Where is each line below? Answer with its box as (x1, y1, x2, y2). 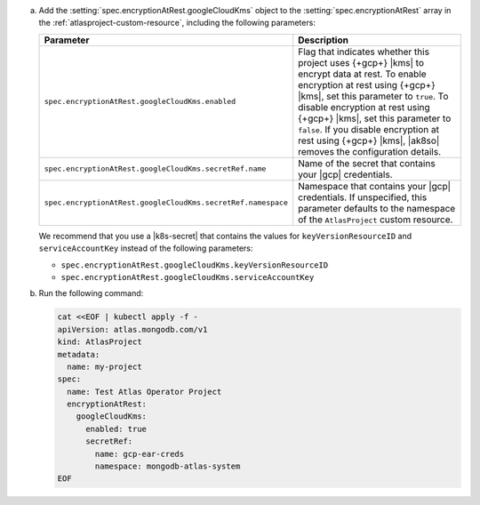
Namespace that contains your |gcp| (298, 180, 452, 192)
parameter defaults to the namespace (298, 202, 456, 214)
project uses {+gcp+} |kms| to (298, 56, 425, 68)
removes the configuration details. (298, 145, 442, 157)
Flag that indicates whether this (298, 45, 430, 58)
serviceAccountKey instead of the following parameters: (38, 243, 253, 253)
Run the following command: (38, 288, 144, 299)
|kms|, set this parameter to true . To (298, 90, 449, 102)
